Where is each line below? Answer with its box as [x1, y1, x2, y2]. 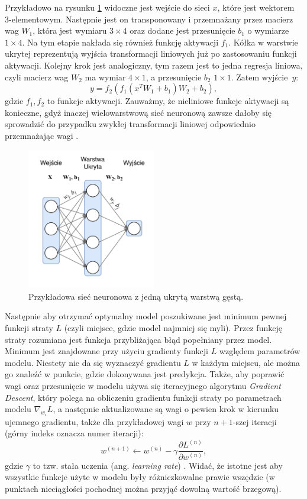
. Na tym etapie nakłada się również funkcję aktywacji [22, 35, 219, 48]
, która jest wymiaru [33, 24, 107, 37]
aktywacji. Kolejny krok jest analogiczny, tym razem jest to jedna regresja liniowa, [5, 59, 303, 71]
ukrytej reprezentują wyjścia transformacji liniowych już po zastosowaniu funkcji [5, 47, 297, 60]
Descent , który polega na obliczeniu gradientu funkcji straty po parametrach [5, 391, 282, 403]
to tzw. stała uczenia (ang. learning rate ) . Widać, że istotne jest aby [33, 459, 283, 471]
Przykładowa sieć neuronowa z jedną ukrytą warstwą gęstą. [28, 290, 244, 302]
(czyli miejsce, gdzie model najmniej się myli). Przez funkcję [64, 321, 282, 333]
